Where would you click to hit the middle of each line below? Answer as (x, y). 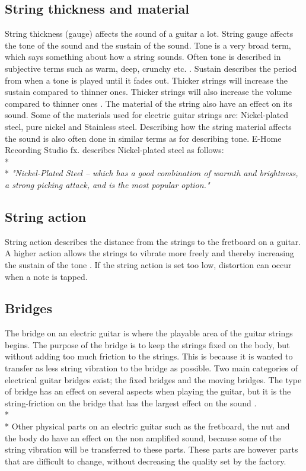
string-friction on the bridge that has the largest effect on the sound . (131, 402)
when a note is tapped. (46, 276)
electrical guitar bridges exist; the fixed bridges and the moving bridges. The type (153, 379)
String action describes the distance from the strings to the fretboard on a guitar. (153, 241)
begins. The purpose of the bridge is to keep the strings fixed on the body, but (147, 344)
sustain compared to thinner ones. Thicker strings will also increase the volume (149, 92)
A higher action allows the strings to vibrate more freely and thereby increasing (149, 253)
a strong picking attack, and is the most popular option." (107, 184)
